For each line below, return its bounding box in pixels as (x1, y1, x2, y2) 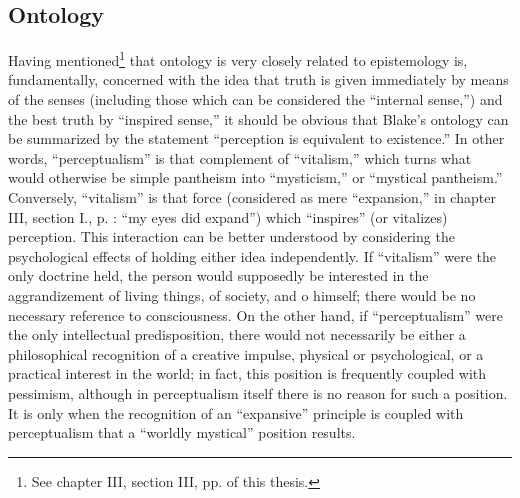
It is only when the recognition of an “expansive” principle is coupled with (8, 402, 464, 423)
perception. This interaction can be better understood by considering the (8, 226, 455, 247)
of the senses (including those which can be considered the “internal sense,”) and (8, 89, 503, 110)
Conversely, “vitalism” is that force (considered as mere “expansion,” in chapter (8, 187, 496, 208)
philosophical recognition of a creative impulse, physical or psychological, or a (8, 343, 484, 364)
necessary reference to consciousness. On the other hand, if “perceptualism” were (8, 304, 503, 325)
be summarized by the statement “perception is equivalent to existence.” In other (8, 128, 505, 149)
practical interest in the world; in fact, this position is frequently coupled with (8, 363, 487, 384)
